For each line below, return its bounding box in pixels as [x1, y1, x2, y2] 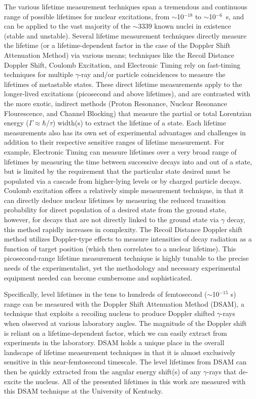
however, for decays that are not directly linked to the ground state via [4, 214, 219, 225]
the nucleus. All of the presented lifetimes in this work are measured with [24, 376, 246, 386]
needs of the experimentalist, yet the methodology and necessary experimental [4, 263, 241, 273]
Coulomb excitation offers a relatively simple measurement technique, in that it [4, 185, 244, 196]
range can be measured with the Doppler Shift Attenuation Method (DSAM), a [4, 298, 245, 309]
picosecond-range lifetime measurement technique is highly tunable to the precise [4, 253, 249, 263]
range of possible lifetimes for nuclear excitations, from [4, 11, 170, 21]
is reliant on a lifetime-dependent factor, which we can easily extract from [4, 327, 227, 338]
